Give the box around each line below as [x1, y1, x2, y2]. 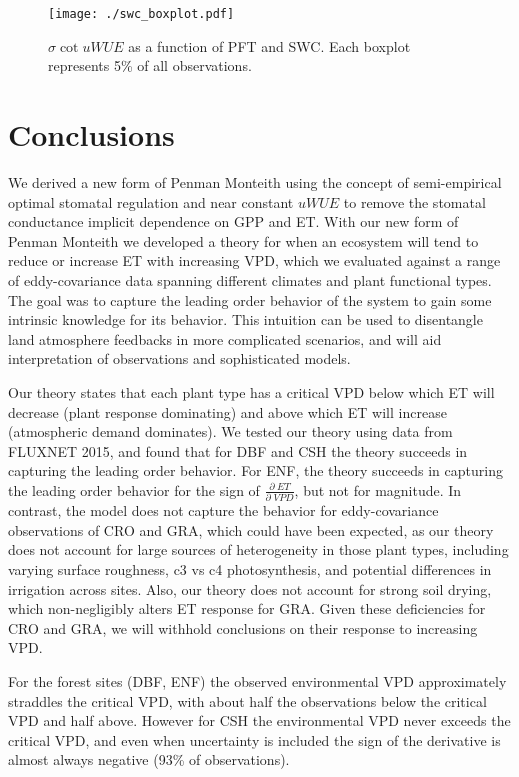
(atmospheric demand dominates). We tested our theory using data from [8, 421, 453, 442]
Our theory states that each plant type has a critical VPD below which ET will [8, 381, 495, 402]
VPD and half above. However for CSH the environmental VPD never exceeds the [8, 710, 511, 731]
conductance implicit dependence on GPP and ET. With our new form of [8, 211, 459, 232]
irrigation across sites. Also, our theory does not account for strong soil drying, [8, 578, 492, 599]
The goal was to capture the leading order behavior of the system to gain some [8, 289, 492, 310]
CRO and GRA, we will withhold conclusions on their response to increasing [8, 617, 478, 638]
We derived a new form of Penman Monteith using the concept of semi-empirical [8, 171, 502, 192]
